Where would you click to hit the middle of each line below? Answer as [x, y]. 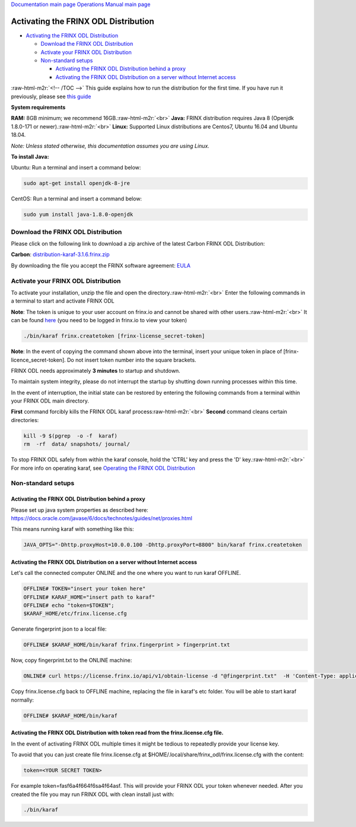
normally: [23, 700]
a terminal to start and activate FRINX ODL [63, 301]
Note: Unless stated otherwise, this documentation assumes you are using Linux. [110, 146]
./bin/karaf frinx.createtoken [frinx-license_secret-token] [114, 336]
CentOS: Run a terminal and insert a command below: [77, 199]
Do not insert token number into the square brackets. [131, 360]
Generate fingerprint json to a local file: [59, 629]
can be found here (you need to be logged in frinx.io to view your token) [99, 320]
